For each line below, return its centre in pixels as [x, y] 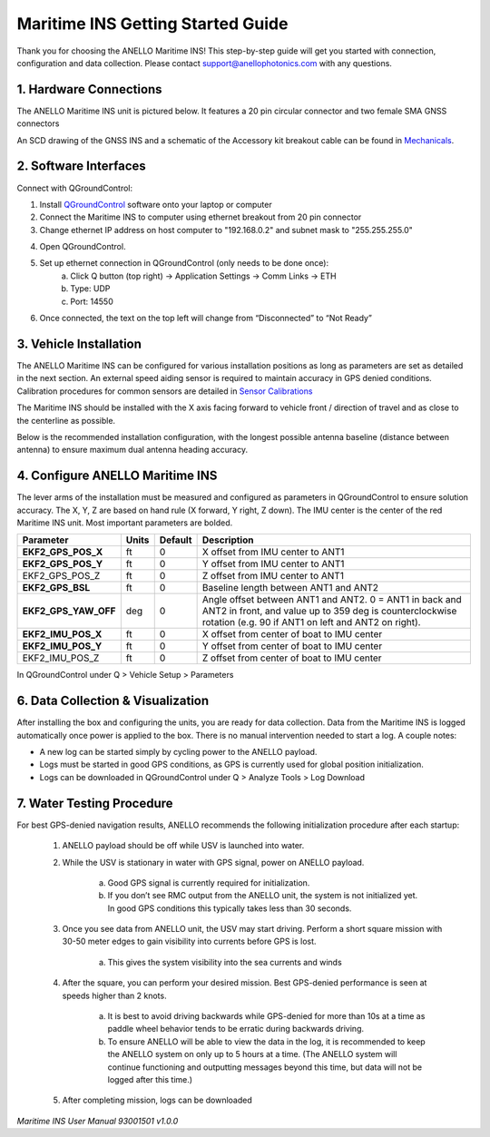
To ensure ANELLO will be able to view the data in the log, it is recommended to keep [266, 1041]
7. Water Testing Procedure [95, 803]
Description [228, 540]
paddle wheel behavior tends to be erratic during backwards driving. [236, 1029]
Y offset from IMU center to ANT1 [273, 564]
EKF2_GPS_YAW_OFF [69, 611]
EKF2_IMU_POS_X [62, 634]
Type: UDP [90, 289]
